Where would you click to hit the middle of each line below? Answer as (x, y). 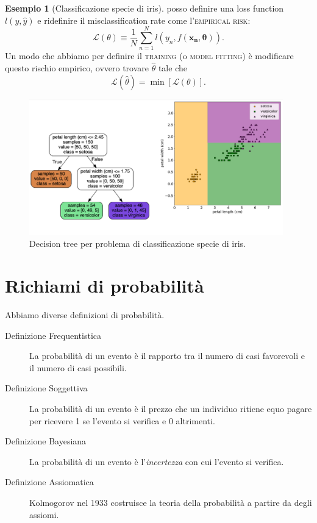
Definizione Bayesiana (46, 441)
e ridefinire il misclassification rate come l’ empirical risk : (144, 20)
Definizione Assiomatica (49, 482)
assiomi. (44, 514)
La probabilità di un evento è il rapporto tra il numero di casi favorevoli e (167, 356)
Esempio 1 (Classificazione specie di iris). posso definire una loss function (144, 8)
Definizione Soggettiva (46, 388)
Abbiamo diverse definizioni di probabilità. (85, 314)
